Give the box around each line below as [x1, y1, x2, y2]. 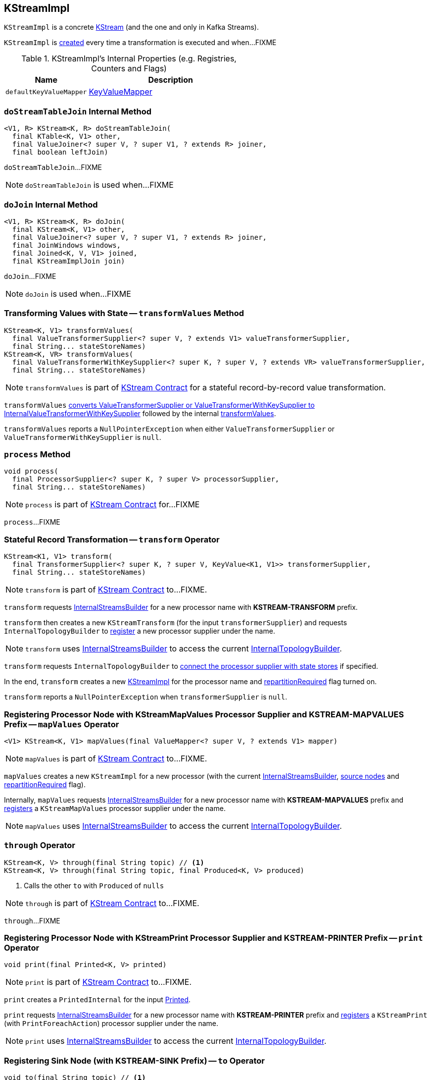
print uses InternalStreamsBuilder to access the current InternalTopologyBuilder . [25, 1036, 327, 1046]
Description [148, 75, 193, 85]
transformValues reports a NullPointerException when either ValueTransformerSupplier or [4, 424, 335, 433]
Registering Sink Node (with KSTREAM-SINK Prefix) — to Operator [4, 1055, 265, 1066]
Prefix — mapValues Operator [4, 719, 119, 729]
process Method [4, 449, 71, 460]
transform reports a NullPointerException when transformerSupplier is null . [4, 693, 287, 702]
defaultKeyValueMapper [5, 88, 87, 96]
